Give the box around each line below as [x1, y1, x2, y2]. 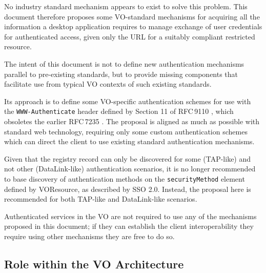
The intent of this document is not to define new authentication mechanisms [4, 58, 244, 69]
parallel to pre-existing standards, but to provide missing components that [4, 68, 238, 79]
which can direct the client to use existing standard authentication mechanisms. [4, 136, 255, 147]
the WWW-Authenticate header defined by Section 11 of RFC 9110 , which [4, 106, 234, 116]
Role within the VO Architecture [4, 256, 184, 271]
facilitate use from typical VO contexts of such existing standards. [4, 79, 212, 89]
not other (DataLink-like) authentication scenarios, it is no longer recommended [4, 163, 256, 174]
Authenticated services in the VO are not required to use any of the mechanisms [4, 210, 257, 221]
